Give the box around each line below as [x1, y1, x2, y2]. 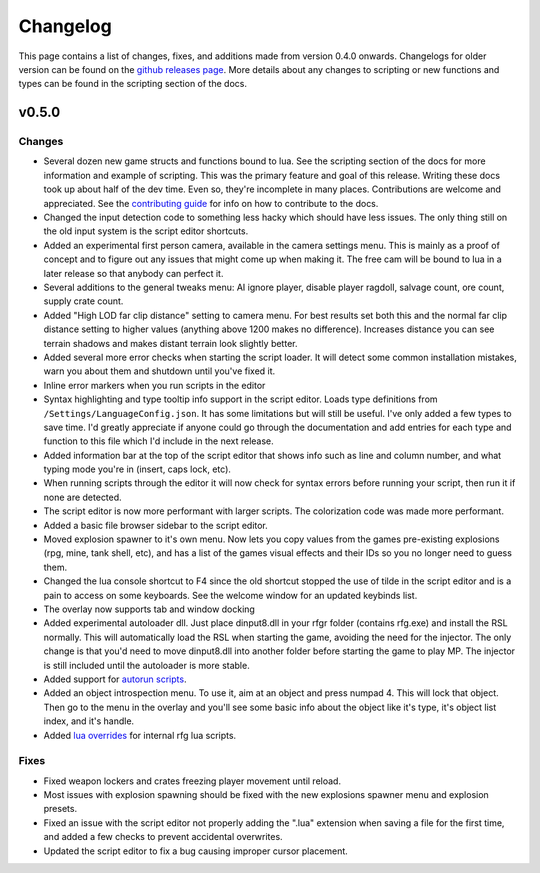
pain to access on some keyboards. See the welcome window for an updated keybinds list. [43, 589, 418, 601]
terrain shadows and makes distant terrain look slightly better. [43, 337, 298, 349]
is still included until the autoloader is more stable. [43, 659, 250, 671]
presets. [43, 803, 78, 815]
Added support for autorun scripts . [43, 673, 187, 685]
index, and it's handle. [43, 715, 135, 727]
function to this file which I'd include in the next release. [43, 435, 274, 447]
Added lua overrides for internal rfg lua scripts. [43, 729, 237, 741]
